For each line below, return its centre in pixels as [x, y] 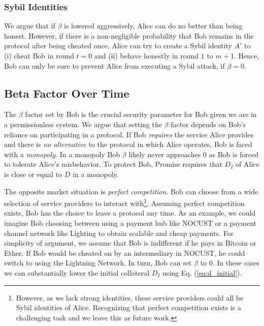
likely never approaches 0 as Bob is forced [194, 154]
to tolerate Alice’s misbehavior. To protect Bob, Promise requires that [113, 164]
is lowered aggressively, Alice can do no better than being [153, 26]
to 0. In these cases [230, 263]
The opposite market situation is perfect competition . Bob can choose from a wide [131, 191]
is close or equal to [33, 174]
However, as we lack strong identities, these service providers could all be [130, 297]
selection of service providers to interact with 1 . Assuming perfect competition [124, 202]
